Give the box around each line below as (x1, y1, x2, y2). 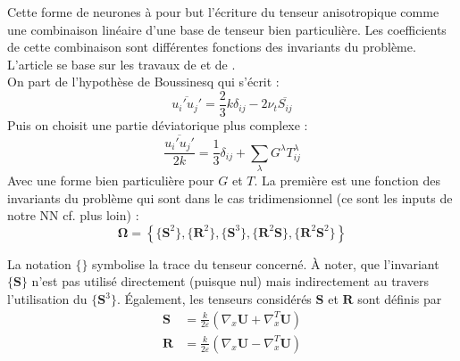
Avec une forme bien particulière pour (7, 171, 214, 190)
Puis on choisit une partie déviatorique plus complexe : (7, 116, 308, 135)
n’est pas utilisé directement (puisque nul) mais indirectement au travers (31, 272, 429, 291)
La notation (7, 254, 71, 273)
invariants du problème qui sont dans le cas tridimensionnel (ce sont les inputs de (7, 188, 453, 207)
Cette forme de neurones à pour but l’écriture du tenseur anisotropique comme (7, 3, 439, 21)
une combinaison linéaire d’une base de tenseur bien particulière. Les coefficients (7, 20, 447, 38)
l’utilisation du (7, 290, 88, 308)
